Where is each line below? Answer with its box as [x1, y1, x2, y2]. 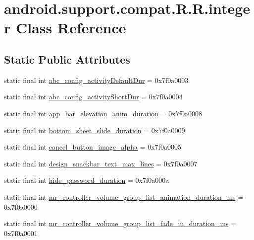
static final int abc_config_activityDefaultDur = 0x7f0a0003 [4, 75, 189, 85]
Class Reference [15, 17, 126, 38]
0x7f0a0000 [4, 201, 38, 212]
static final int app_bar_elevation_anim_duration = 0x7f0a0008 [4, 108, 203, 118]
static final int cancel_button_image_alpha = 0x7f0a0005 [4, 142, 181, 152]
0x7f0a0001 [4, 228, 38, 238]
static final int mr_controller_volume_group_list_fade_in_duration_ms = [4, 218, 237, 229]
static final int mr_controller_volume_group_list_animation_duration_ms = [4, 191, 244, 202]
